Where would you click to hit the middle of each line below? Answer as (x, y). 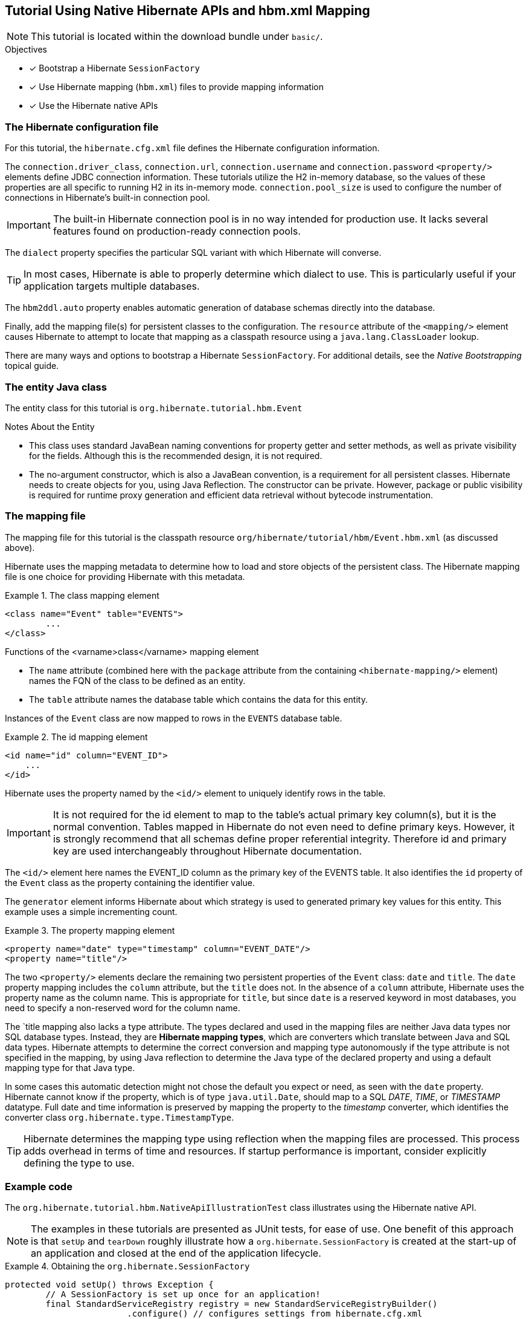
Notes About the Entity (50, 426)
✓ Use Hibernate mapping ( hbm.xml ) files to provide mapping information (176, 87)
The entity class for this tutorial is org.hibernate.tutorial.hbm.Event (154, 408)
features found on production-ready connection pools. (177, 231)
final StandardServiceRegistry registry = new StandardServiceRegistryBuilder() (242, 1304)
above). (20, 547)
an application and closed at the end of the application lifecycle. (176, 1253)
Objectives (26, 50)
